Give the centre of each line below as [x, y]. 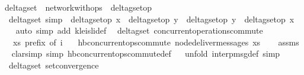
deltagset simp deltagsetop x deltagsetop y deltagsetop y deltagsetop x [151, 19]
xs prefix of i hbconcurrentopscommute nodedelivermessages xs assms [156, 42]
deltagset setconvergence [54, 65]
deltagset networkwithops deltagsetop [78, 7]
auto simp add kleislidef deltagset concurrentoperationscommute [139, 30]
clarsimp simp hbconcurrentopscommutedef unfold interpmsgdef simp [146, 53]
